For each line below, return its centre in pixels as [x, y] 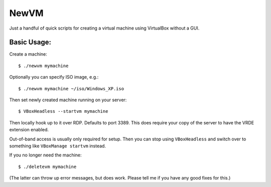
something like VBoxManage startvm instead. [58, 146]
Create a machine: [28, 54]
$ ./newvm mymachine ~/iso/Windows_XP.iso [71, 88]
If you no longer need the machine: [46, 155]
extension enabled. [29, 130]
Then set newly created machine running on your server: [68, 100]
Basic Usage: [30, 42]
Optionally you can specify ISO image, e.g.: [54, 77]
